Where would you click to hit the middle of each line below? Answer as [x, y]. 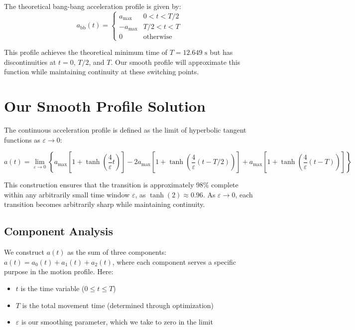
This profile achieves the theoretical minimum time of [86, 52]
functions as [22, 139]
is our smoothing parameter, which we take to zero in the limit [117, 322]
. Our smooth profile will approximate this [176, 62]
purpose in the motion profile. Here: [59, 271]
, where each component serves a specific [174, 261]
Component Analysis [59, 231]
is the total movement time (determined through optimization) [118, 305]
